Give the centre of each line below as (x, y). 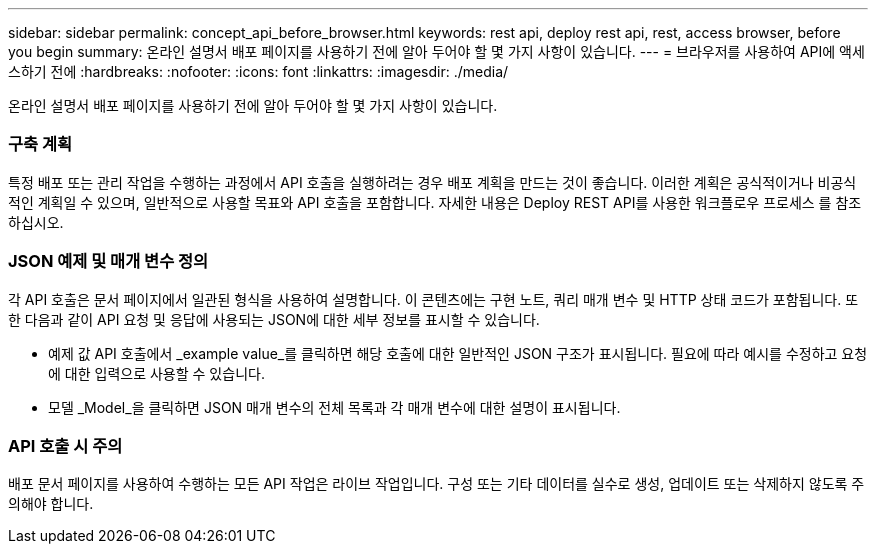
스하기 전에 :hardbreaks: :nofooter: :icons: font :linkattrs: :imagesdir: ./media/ (258, 71)
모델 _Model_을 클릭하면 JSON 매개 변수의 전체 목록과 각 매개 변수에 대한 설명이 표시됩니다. (334, 407)
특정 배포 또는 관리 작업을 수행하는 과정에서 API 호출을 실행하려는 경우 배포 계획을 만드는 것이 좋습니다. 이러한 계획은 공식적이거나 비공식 (432, 182)
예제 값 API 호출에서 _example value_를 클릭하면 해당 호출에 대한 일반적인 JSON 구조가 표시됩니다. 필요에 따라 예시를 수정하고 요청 (458, 353)
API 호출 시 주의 (65, 445)
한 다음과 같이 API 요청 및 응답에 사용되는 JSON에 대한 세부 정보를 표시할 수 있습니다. (274, 319)
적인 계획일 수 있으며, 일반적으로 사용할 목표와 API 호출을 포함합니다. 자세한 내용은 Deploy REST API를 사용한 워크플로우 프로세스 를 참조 (435, 202)
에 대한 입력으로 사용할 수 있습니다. (156, 373)
